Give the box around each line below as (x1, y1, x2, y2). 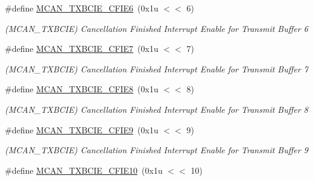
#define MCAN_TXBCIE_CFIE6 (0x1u (5, 2, 159, 14)
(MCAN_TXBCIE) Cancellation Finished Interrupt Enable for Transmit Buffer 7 (5, 62, 309, 75)
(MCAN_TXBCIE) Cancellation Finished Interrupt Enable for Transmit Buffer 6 (5, 22, 309, 34)
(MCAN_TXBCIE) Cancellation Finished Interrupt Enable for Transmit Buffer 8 (5, 103, 309, 115)
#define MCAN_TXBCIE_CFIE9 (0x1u (5, 123, 159, 136)
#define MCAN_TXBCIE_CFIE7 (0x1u (5, 42, 159, 55)
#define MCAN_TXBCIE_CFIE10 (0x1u (5, 164, 163, 176)
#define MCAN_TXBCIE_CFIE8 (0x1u (5, 83, 159, 95)
